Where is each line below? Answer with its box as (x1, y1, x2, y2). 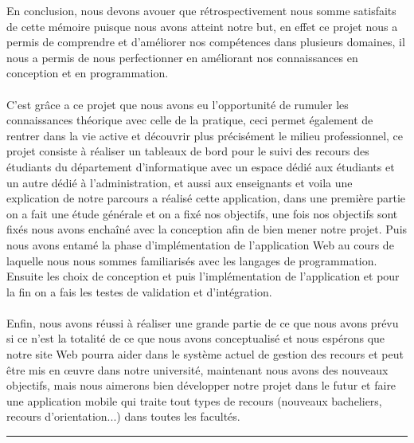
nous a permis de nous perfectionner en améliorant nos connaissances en (6, 49, 358, 65)
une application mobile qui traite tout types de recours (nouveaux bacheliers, (6, 392, 382, 409)
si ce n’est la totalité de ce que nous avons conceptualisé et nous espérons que (6, 330, 385, 347)
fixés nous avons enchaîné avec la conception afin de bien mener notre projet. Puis (6, 221, 408, 237)
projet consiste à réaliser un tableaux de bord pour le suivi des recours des (6, 143, 369, 159)
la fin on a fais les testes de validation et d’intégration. (6, 283, 272, 300)
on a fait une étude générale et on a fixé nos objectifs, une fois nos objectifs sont (6, 205, 398, 221)
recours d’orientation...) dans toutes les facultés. (6, 408, 240, 425)
